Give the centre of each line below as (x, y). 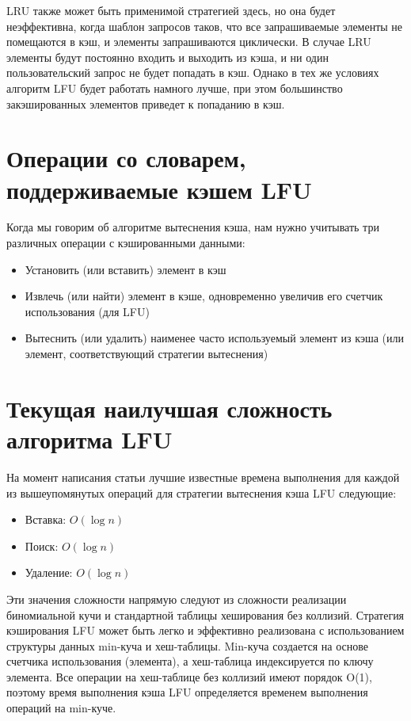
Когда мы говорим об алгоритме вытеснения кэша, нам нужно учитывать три (193, 227)
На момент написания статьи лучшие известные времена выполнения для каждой (203, 477)
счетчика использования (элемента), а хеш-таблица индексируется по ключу (190, 661)
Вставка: (46, 519)
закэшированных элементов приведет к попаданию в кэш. (146, 103)
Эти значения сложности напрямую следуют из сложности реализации (177, 599)
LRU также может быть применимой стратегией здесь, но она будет (171, 10)
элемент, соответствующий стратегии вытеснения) (147, 354)
